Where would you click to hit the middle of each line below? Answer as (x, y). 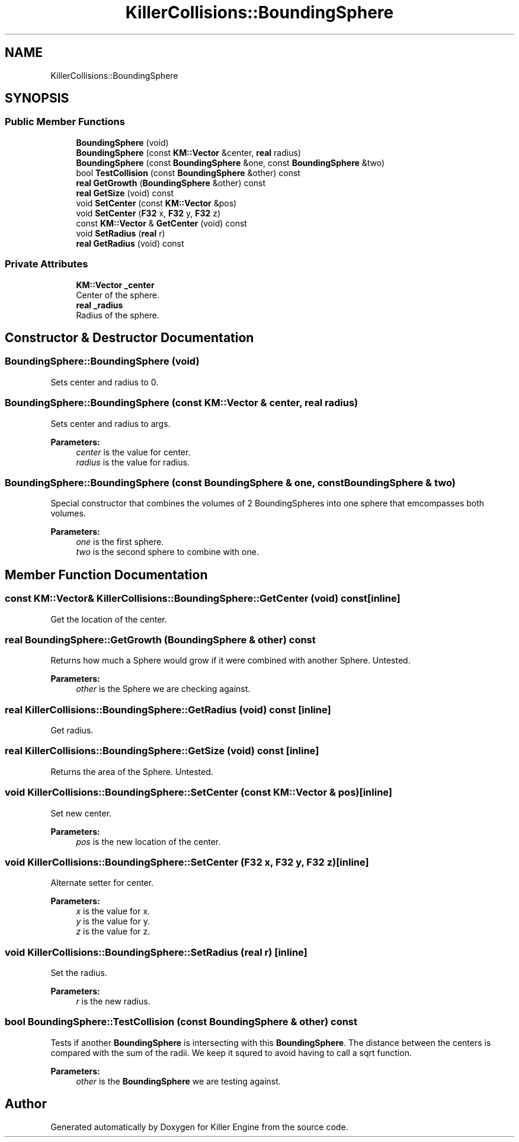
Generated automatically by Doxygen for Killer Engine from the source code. (199, 1127)
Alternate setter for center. (102, 883)
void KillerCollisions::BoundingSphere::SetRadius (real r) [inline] (156, 952)
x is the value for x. (113, 911)
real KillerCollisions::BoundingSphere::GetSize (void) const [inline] (162, 751)
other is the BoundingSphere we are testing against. (178, 1081)
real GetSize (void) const (125, 193)
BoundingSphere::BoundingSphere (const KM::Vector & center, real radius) (182, 403)
